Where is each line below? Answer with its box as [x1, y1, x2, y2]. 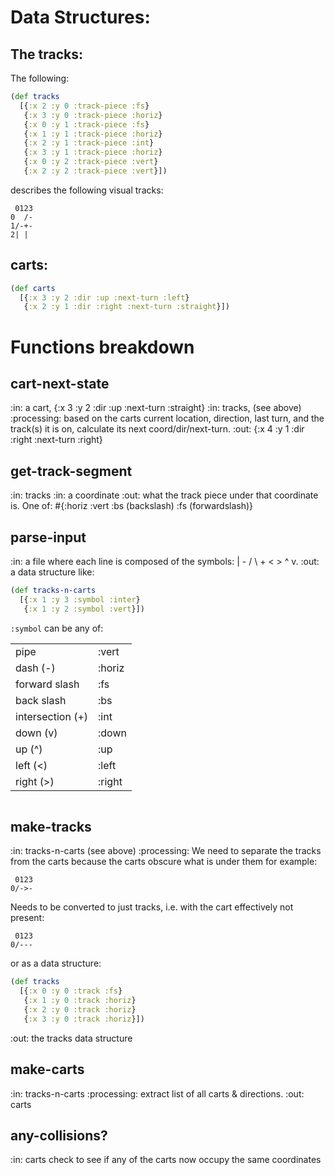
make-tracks [10, 818, 92, 835]
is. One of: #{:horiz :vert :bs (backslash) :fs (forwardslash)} [10, 500, 254, 512]
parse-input [10, 529, 87, 546]
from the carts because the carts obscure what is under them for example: [10, 856, 318, 868]
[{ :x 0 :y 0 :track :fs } [19, 986, 123, 996]
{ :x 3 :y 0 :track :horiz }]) [23, 1014, 145, 1024]
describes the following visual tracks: [10, 184, 164, 196]
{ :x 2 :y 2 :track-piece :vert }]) [23, 166, 168, 176]
